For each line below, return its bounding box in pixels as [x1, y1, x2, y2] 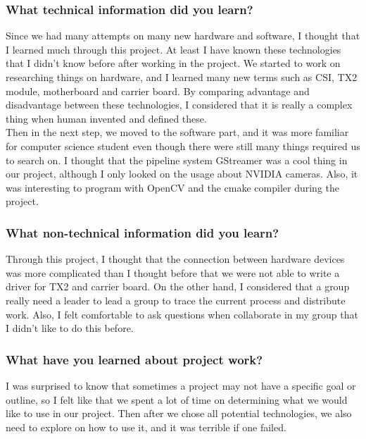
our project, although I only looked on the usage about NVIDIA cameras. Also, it [6, 166, 358, 181]
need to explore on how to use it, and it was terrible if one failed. [6, 419, 286, 434]
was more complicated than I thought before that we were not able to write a [6, 265, 340, 280]
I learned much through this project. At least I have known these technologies [6, 42, 341, 56]
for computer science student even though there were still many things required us [6, 138, 360, 153]
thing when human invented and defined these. [6, 111, 207, 125]
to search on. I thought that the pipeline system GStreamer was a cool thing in [6, 152, 348, 167]
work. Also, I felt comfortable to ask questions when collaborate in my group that [6, 307, 358, 321]
